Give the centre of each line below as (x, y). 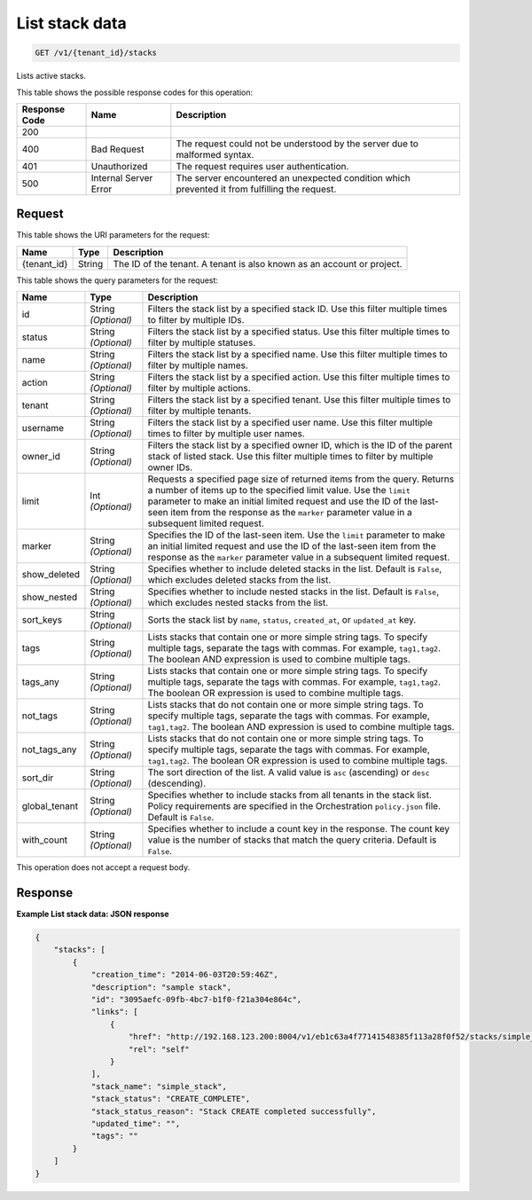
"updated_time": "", (136, 1123)
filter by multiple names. (198, 365)
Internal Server (122, 177)
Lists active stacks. (51, 76)
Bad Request (117, 149)
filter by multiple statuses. (202, 343)
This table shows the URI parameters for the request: (113, 235)
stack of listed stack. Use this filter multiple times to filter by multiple (290, 457)
